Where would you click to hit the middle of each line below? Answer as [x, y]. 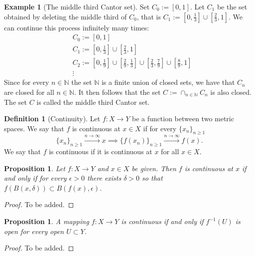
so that [152, 178]
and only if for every [35, 178]
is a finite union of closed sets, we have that [168, 82]
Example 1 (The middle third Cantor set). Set [77, 6]
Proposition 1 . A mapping [47, 221]
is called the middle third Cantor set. [93, 102]
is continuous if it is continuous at [101, 151]
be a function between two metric [183, 119]
